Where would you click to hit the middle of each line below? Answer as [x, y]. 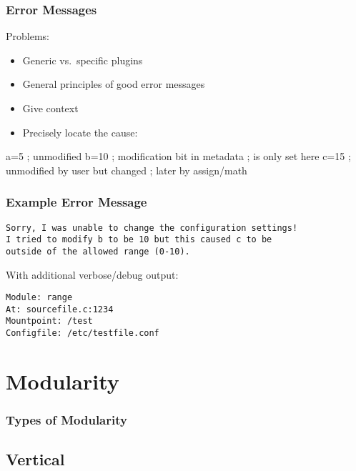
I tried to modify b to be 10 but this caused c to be [139, 240]
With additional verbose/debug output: [92, 274]
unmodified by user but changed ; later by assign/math [127, 170]
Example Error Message [76, 202]
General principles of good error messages [114, 84]
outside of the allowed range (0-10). [98, 251]
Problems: [28, 36]
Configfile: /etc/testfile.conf [83, 333]
